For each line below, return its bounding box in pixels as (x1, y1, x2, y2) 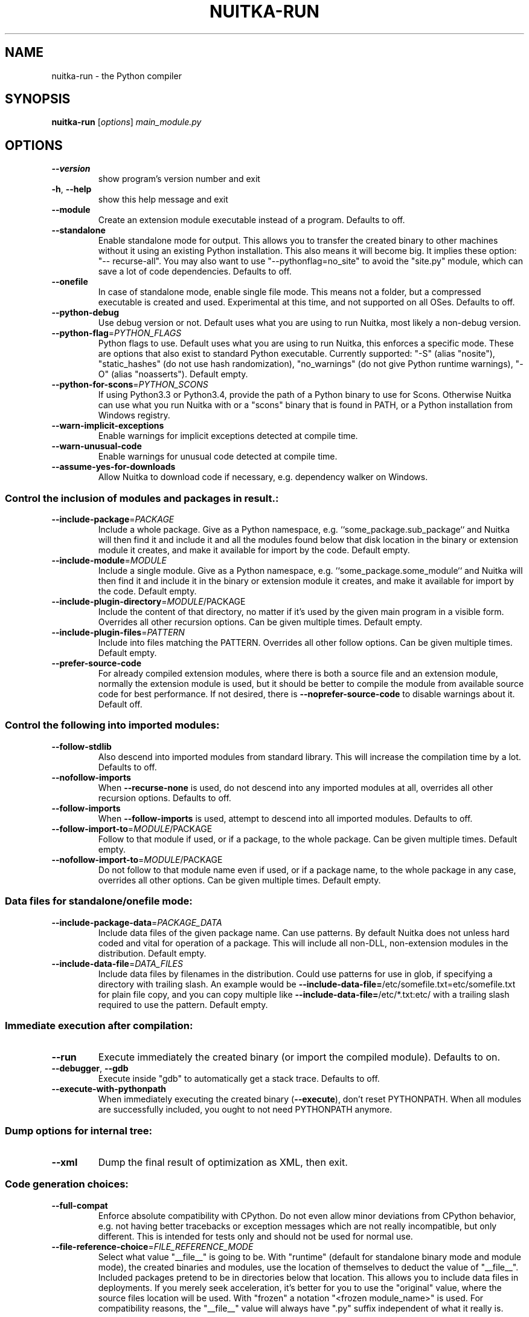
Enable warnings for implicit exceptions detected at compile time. (98, 431, 358, 441)
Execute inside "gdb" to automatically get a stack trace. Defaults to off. (98, 1073, 380, 1084)
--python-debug (51, 307, 120, 318)
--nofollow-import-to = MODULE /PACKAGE (51, 854, 223, 865)
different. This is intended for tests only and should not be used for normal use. (98, 1231, 413, 1241)
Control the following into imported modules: (5, 719, 220, 732)
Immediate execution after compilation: (5, 1019, 193, 1032)
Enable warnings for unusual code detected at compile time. (98, 451, 338, 462)
